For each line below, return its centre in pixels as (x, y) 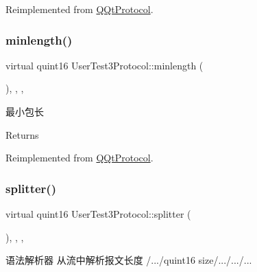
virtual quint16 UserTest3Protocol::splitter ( (98, 214)
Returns (22, 134)
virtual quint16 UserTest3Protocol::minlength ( (105, 65)
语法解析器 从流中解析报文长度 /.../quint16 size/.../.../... (129, 260)
